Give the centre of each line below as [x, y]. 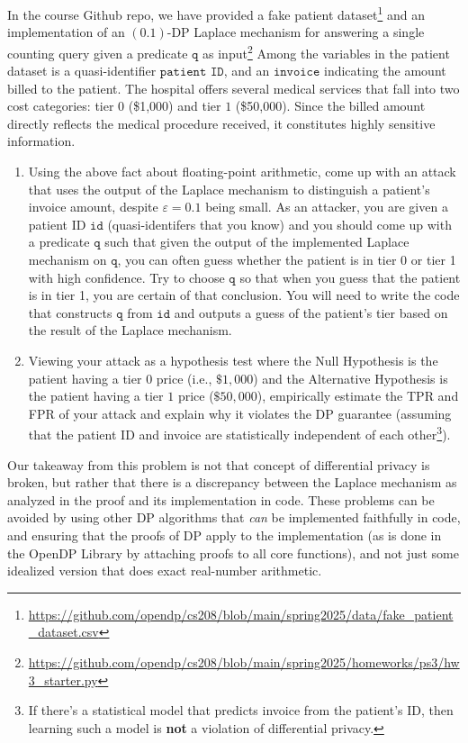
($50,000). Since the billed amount [330, 106]
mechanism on [67, 260]
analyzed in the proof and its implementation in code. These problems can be [221, 499]
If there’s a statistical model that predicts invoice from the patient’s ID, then [241, 710]
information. [41, 141]
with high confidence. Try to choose [126, 277]
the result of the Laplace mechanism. [130, 330]
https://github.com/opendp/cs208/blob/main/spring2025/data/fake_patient [241, 614]
